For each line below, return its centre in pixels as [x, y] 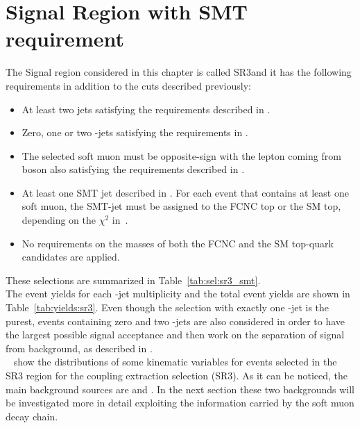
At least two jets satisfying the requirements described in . [146, 109]
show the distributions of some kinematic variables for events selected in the [175, 362]
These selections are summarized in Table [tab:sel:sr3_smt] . [133, 280]
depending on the [59, 220]
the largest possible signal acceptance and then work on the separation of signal [175, 335]
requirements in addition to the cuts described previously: [128, 85]
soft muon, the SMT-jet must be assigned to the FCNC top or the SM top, [181, 206]
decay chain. [32, 416]
